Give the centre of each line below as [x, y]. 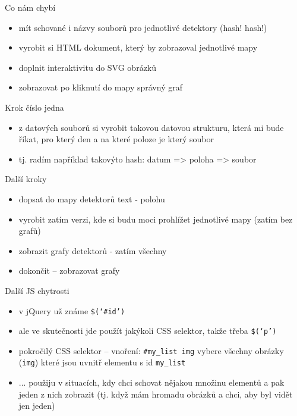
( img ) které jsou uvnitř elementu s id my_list [102, 362]
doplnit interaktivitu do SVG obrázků [88, 67]
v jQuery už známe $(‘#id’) [72, 310]
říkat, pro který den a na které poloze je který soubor [116, 139]
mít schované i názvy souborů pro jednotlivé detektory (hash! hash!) [143, 27]
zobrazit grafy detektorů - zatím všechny [93, 250]
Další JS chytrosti [37, 290]
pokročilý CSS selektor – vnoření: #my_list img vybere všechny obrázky [151, 350]
